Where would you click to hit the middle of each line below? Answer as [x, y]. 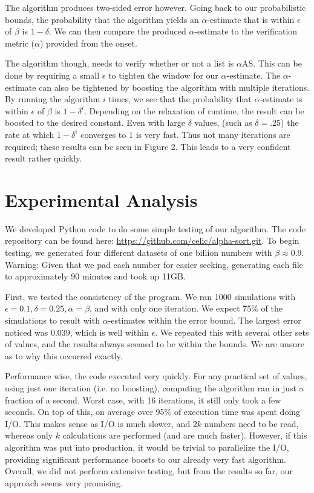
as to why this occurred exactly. [64, 355]
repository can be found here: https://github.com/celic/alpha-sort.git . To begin [152, 240]
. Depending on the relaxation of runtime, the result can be [194, 110]
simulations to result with [52, 320]
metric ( [20, 43]
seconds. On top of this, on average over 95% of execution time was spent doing [153, 412]
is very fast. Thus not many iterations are [213, 134]
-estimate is [281, 99]
